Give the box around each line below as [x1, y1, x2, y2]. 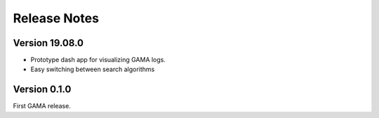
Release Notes [13, 10, 100, 26]
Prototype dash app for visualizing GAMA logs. [30, 56, 166, 64]
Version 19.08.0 [13, 37, 84, 49]
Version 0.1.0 [13, 84, 72, 96]
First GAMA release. [13, 102, 72, 110]
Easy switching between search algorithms [30, 65, 155, 73]
